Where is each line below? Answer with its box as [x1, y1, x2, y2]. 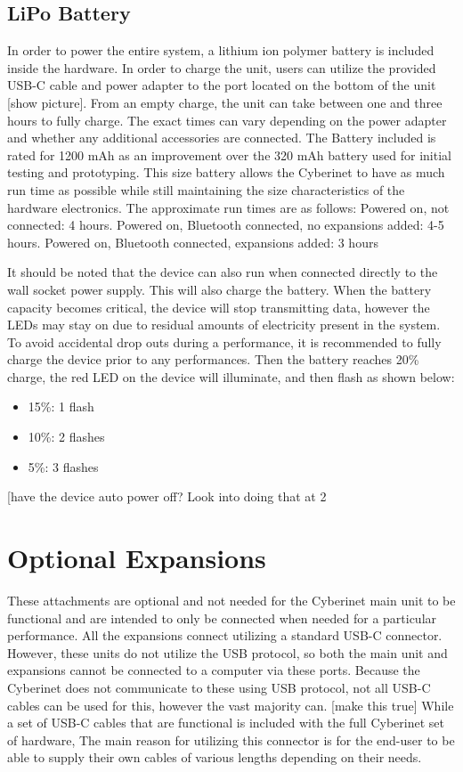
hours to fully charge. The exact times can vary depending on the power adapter [7, 110, 447, 129]
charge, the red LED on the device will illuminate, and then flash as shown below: [7, 367, 455, 386]
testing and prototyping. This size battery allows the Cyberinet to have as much [7, 163, 445, 182]
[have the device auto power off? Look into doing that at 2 [7, 487, 327, 506]
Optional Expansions [7, 540, 266, 576]
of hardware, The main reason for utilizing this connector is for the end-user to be [7, 730, 455, 749]
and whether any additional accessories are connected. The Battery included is [7, 128, 436, 147]
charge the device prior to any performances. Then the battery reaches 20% [7, 350, 419, 369]
